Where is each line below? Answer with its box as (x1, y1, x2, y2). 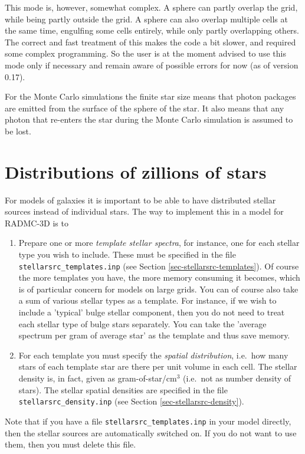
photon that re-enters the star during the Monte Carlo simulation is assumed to (5, 113, 293, 126)
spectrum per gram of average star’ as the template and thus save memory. (18, 329, 290, 341)
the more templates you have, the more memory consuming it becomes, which (18, 271, 300, 284)
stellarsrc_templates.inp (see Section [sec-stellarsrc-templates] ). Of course (18, 259, 299, 272)
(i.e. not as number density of (183, 372, 291, 384)
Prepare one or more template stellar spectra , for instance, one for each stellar (18, 236, 300, 249)
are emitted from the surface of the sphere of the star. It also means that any (5, 101, 284, 114)
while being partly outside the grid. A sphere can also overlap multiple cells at (5, 12, 288, 25)
